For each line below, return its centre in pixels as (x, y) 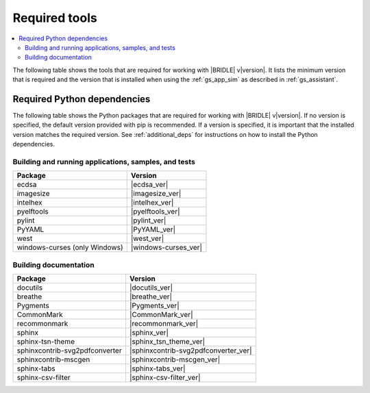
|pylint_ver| (148, 220)
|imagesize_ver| (156, 194)
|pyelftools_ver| (155, 212)
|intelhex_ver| (152, 203)
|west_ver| (147, 238)
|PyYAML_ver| (153, 229)
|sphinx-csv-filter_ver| (165, 378)
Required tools (55, 18)
